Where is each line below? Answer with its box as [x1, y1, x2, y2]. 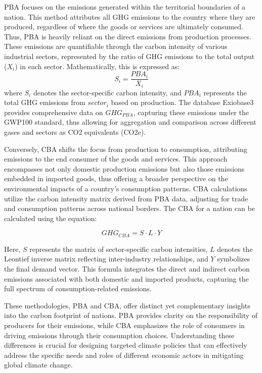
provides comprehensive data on [4, 106, 103, 117]
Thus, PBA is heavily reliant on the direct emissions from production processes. [4, 31, 251, 41]
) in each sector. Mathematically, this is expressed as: [15, 61, 180, 71]
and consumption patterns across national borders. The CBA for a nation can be [4, 203, 255, 214]
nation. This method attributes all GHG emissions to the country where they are [4, 11, 255, 22]
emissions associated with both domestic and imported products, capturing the [4, 273, 249, 284]
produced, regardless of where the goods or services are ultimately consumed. [4, 21, 243, 32]
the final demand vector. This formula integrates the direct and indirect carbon [4, 263, 250, 274]
